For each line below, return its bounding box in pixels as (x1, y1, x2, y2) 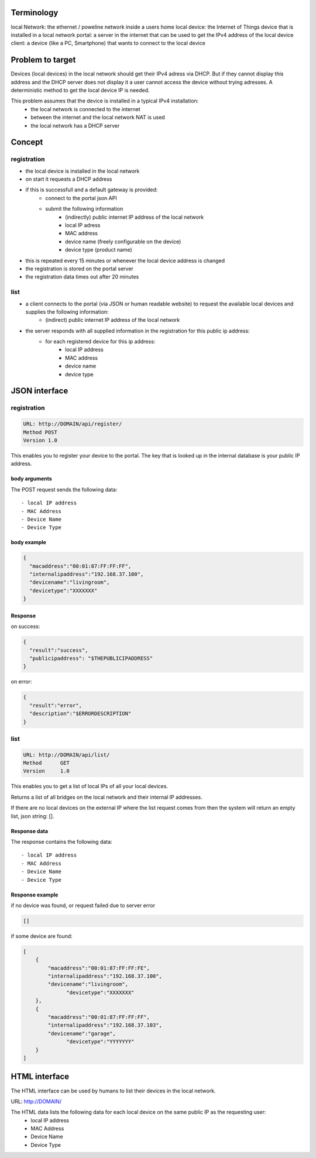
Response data (11, 827, 49, 834)
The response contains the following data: (11, 839, 112, 846)
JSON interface (11, 386, 68, 396)
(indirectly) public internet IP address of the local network (65, 214, 204, 221)
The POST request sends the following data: (11, 486, 118, 493)
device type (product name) (65, 246, 133, 253)
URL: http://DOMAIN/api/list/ (23, 751, 110, 758)
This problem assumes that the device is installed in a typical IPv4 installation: (11, 97, 199, 105)
